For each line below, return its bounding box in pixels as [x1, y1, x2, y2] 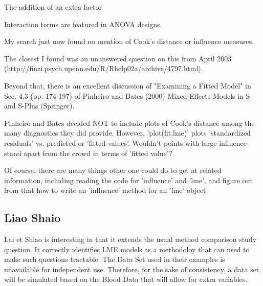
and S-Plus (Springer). [4, 100, 75, 111]
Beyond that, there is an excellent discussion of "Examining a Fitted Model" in [4, 80, 251, 91]
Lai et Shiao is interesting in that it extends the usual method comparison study [4, 234, 257, 245]
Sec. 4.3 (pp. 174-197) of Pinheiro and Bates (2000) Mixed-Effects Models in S [4, 90, 250, 101]
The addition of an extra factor [4, 2, 102, 12]
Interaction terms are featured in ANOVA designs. [4, 18, 162, 29]
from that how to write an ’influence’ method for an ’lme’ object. [4, 185, 208, 195]
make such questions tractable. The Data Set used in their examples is [4, 254, 225, 265]
